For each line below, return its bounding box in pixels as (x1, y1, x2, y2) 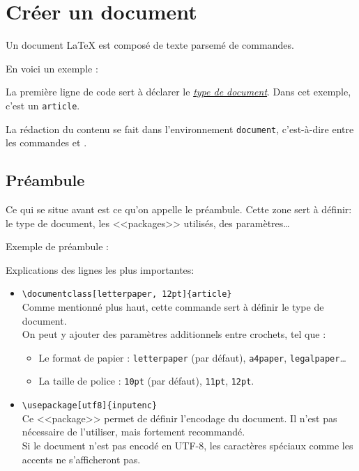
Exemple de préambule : (6, 239, 109, 254)
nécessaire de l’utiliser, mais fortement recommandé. (22, 424, 245, 439)
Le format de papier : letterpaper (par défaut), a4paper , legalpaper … (38, 350, 346, 364)
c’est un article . (6, 98, 80, 112)
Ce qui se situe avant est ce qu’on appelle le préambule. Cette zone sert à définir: (6, 202, 352, 217)
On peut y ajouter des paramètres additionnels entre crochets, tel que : (22, 327, 326, 341)
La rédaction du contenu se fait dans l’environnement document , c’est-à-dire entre (6, 121, 354, 136)
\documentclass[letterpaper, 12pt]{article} (22, 289, 232, 300)
